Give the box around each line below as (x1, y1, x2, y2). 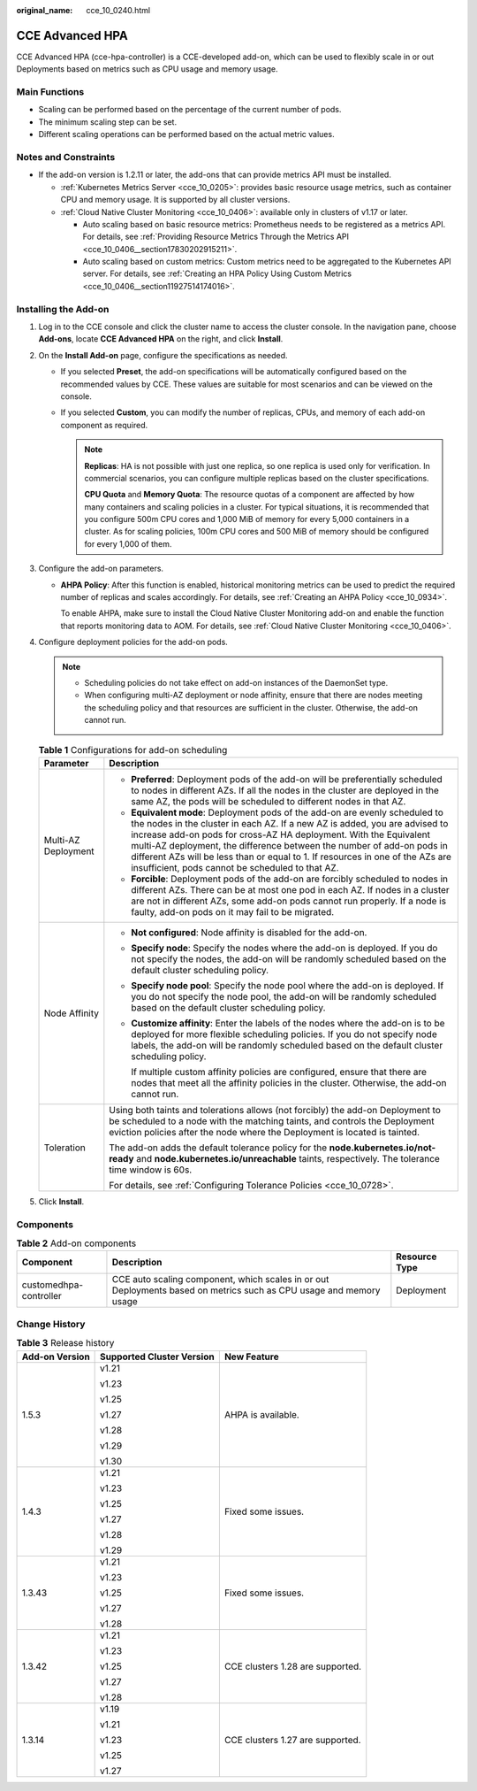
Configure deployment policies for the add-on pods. (38, 637, 229, 648)
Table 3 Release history (16, 1337, 115, 1349)
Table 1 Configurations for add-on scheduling (38, 743, 228, 756)
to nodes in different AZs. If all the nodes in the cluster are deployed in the (131, 784, 439, 796)
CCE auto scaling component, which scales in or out (111, 1273, 329, 1286)
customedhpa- (21, 1279, 84, 1291)
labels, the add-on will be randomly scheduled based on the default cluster (131, 1039, 443, 1051)
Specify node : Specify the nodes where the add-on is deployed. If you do (131, 942, 438, 954)
